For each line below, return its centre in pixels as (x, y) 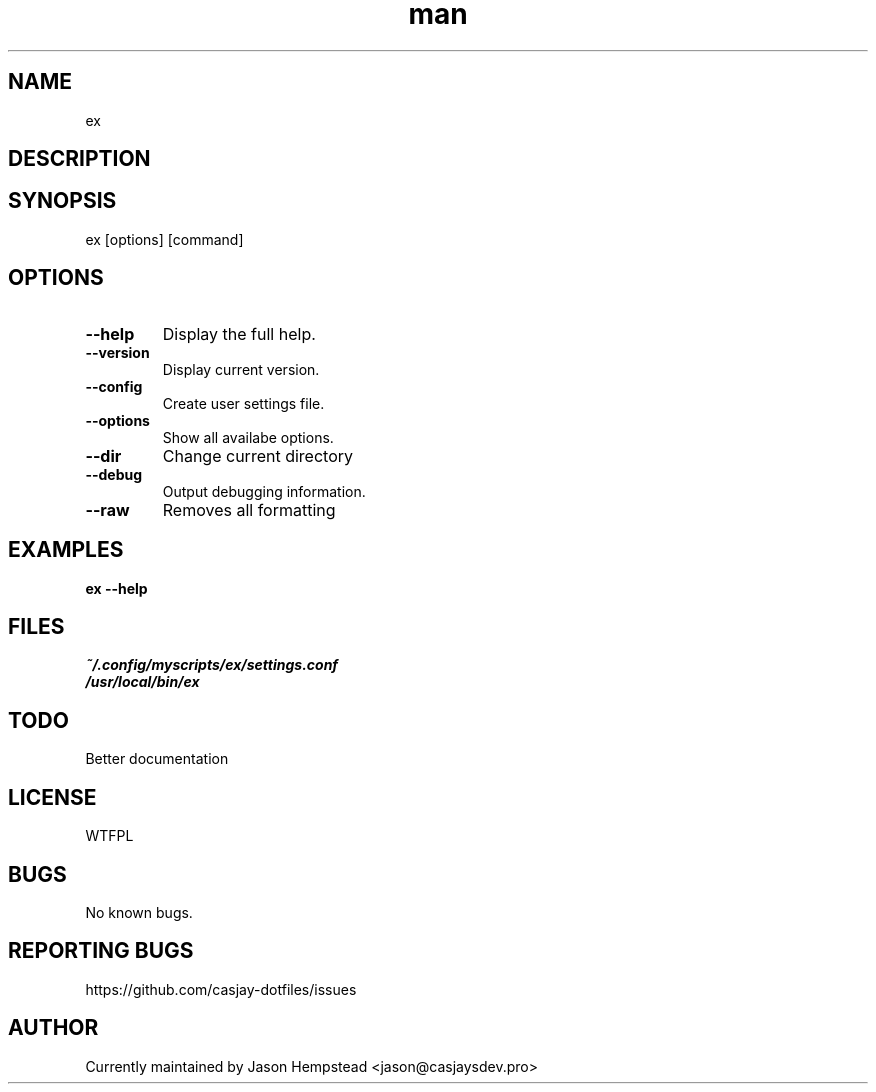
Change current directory (257, 455)
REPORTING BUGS (101, 951)
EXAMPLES (66, 550)
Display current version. (241, 369)
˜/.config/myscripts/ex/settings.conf (212, 665)
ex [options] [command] (164, 239)
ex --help (116, 588)
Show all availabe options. (248, 437)
